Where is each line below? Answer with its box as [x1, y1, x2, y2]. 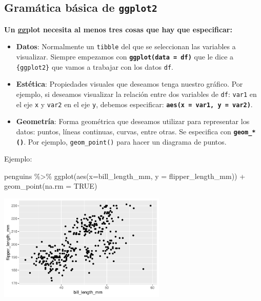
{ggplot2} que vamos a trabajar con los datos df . [16, 61, 173, 72]
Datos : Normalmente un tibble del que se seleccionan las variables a [16, 41, 236, 52]
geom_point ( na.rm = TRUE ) [4, 180, 97, 191]
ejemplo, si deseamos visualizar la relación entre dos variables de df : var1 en [16, 88, 257, 99]
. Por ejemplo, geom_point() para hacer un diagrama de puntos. [24, 136, 227, 147]
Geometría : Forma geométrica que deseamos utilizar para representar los [16, 116, 250, 127]
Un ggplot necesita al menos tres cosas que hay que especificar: [4, 24, 232, 34]
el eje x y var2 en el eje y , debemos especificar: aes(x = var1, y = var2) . [16, 98, 253, 109]
